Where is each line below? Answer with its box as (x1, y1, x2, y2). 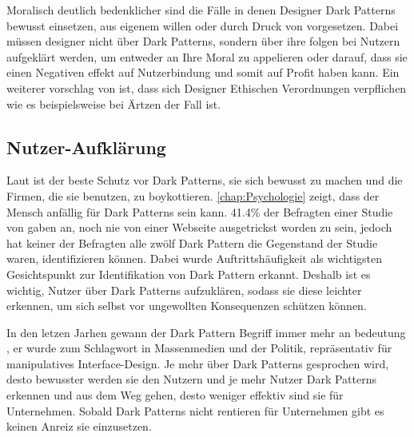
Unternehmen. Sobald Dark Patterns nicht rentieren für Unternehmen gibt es (6, 402, 384, 419)
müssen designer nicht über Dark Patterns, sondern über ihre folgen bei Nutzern (6, 33, 400, 50)
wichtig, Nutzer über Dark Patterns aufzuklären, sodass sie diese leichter (6, 281, 362, 298)
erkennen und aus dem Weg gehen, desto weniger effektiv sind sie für (6, 387, 344, 403)
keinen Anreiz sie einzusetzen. (6, 418, 152, 435)
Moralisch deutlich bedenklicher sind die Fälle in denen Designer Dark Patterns (6, 2, 396, 18)
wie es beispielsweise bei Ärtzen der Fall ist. (6, 95, 221, 112)
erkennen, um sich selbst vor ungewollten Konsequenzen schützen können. (6, 297, 367, 314)
